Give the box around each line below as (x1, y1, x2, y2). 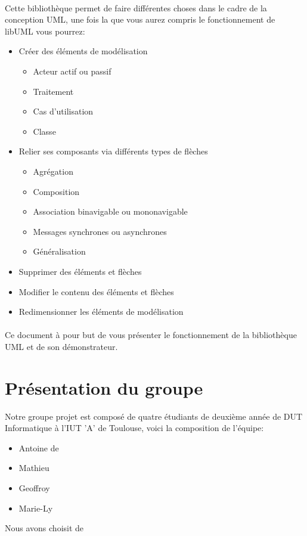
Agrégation (33, 165, 73, 177)
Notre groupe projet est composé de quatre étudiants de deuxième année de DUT (5, 410, 303, 422)
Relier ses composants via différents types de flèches (18, 145, 208, 157)
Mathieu (18, 461, 49, 474)
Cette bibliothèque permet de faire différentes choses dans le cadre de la (5, 1, 267, 14)
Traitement (33, 85, 74, 97)
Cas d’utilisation (33, 105, 94, 117)
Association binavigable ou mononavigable (33, 205, 188, 218)
